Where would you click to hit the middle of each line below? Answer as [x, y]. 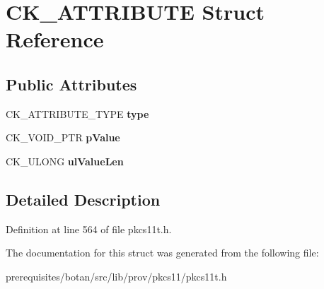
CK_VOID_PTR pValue [63, 137]
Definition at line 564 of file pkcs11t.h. [89, 229]
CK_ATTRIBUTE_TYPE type [77, 113]
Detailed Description [83, 199]
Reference [55, 39]
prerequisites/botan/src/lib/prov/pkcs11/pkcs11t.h [116, 276]
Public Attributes [71, 84]
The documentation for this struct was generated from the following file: [162, 253]
